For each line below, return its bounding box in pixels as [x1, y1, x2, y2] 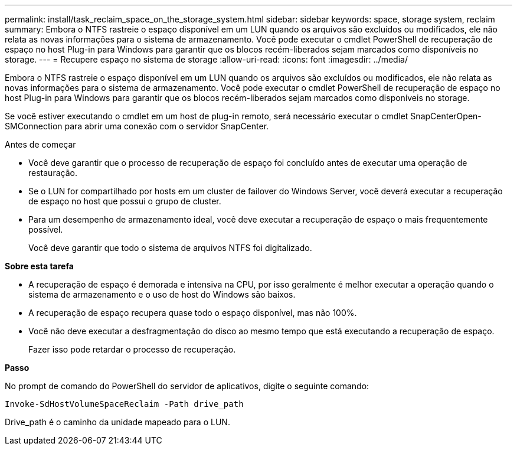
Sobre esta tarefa [5, 261, 74, 271]
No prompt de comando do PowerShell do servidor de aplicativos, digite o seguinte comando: [5, 381, 369, 391]
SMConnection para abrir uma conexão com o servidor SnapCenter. [5, 121, 269, 131]
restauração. [28, 168, 77, 178]
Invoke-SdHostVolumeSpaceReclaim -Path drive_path [5, 399, 244, 409]
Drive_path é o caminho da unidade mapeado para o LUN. [5, 417, 230, 427]
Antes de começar [5, 139, 76, 149]
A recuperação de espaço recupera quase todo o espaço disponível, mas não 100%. [28, 308, 357, 318]
